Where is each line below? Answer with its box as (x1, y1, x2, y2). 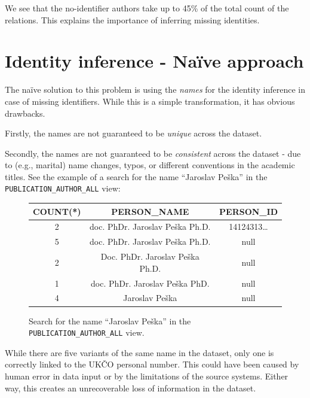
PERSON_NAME (111, 205, 189, 217)
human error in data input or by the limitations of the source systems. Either (5, 369, 288, 382)
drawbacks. (5, 107, 45, 119)
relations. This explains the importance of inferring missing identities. (5, 13, 260, 26)
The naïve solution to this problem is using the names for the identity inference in (5, 83, 306, 96)
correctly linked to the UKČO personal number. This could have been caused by (5, 358, 299, 370)
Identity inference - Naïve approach (5, 48, 304, 73)
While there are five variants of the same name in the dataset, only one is (5, 346, 274, 358)
